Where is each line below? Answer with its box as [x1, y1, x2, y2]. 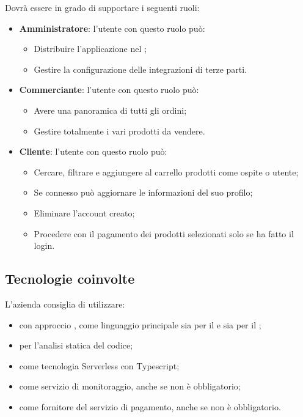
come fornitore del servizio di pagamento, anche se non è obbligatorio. [19, 400, 281, 413]
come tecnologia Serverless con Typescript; [19, 359, 180, 372]
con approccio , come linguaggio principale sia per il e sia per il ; [19, 318, 261, 331]
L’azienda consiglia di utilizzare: [5, 297, 125, 310]
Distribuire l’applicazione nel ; [34, 42, 147, 55]
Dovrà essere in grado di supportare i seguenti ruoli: [5, 1, 200, 13]
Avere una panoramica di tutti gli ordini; [34, 103, 187, 116]
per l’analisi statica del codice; [19, 339, 133, 352]
